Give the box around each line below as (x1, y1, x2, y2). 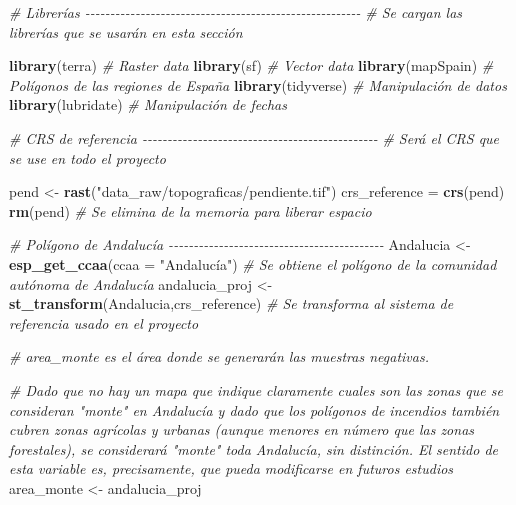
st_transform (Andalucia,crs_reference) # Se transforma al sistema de (9, 293, 454, 314)
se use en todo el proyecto (9, 147, 166, 168)
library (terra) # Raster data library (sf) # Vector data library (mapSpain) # (9, 55, 494, 76)
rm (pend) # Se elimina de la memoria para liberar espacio (9, 200, 372, 221)
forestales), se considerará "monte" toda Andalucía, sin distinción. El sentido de (9, 438, 498, 459)
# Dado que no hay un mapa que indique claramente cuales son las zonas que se (9, 379, 503, 400)
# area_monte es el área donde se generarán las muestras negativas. (9, 346, 429, 367)
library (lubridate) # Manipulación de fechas (9, 94, 287, 115)
